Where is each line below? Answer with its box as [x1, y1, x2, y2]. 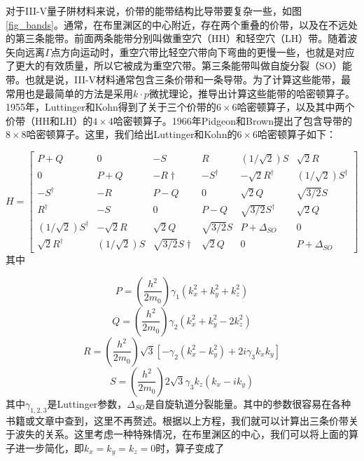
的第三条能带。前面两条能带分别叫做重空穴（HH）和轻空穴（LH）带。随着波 [6, 31, 358, 46]
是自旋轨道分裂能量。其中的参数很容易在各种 [145, 396, 351, 411]
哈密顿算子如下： [258, 127, 336, 142]
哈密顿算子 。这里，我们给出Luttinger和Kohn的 [26, 127, 237, 142]
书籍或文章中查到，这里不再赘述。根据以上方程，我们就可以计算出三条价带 [6, 413, 349, 427]
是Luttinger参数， [47, 396, 127, 411]
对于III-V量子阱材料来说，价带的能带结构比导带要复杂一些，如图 [6, 4, 302, 18]
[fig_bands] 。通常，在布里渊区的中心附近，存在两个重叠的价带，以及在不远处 [6, 17, 358, 32]
